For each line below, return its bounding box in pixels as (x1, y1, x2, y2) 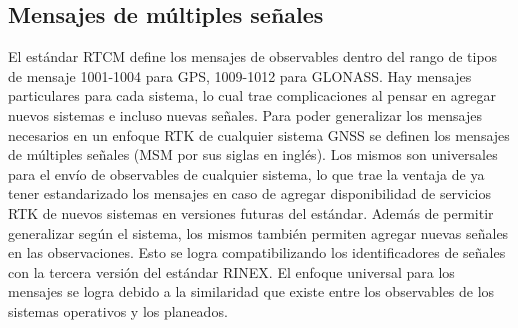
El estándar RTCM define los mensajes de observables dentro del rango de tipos (8, 46, 498, 67)
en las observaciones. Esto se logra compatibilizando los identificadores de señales (8, 242, 506, 263)
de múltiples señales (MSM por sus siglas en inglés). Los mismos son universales (8, 144, 498, 165)
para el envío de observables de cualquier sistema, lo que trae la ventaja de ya (8, 163, 485, 184)
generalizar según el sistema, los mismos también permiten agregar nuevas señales (8, 222, 509, 243)
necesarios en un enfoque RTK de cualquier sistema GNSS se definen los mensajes (8, 124, 510, 145)
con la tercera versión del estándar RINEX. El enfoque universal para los (8, 261, 455, 282)
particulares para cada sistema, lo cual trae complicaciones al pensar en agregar (8, 85, 496, 106)
